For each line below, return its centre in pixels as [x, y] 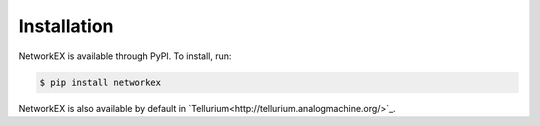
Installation [66, 26]
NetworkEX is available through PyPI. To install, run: [125, 56]
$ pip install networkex [100, 82]
